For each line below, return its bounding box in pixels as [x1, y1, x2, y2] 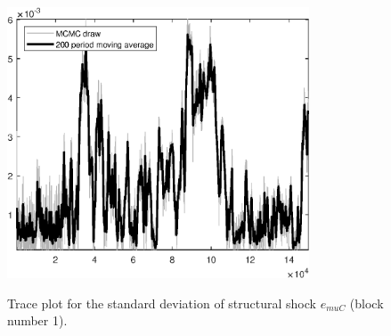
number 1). [7, 311, 68, 330]
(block [349, 293, 384, 312]
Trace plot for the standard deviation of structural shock [7, 293, 316, 312]
